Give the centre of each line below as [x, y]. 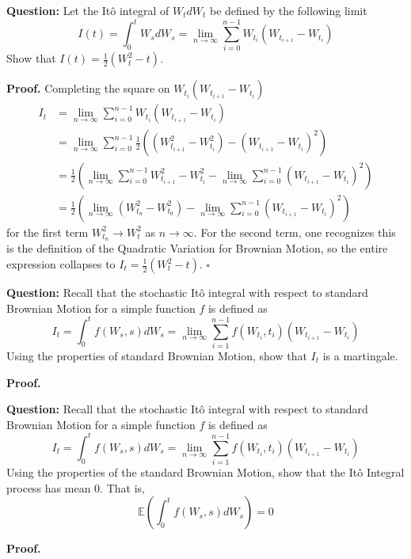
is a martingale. [360, 356]
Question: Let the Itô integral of [88, 10]
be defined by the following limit [288, 10]
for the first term [48, 232]
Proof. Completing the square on [88, 88]
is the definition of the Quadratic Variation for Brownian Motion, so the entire [197, 248]
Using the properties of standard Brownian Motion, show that [157, 356]
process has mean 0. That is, [76, 487]
